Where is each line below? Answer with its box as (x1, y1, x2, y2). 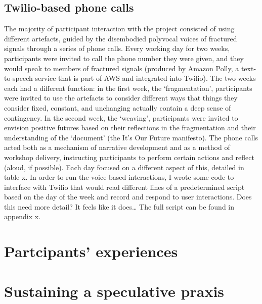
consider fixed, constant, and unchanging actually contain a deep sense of (4, 102, 231, 113)
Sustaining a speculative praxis (4, 280, 225, 301)
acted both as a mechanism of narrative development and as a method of (4, 142, 230, 153)
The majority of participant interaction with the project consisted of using (4, 23, 235, 34)
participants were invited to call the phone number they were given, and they (4, 53, 244, 63)
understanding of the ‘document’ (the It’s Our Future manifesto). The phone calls (4, 132, 258, 142)
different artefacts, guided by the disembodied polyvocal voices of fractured (4, 33, 237, 43)
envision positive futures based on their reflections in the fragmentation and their (4, 122, 256, 133)
